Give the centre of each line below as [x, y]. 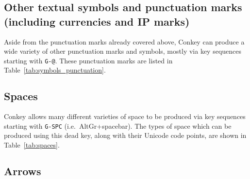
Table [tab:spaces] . [32, 145]
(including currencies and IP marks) [97, 21]
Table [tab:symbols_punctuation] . [55, 70]
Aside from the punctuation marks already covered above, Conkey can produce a [124, 41]
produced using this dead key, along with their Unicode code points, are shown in [125, 135]
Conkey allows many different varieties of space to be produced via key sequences [125, 116]
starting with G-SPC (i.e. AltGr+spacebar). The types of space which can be [118, 126]
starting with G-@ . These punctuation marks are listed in [88, 60]
